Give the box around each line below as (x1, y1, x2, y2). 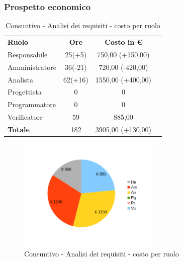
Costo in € (105, 37, 142, 47)
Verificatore (8, 112, 43, 122)
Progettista (8, 86, 42, 97)
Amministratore (8, 61, 56, 72)
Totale (8, 124, 30, 134)
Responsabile (8, 49, 48, 59)
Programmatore (8, 99, 56, 110)
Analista (8, 74, 34, 84)
